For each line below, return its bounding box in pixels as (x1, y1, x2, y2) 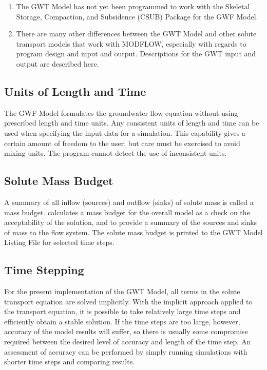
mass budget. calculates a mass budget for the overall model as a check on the (4, 207, 250, 217)
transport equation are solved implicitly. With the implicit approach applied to (4, 296, 253, 306)
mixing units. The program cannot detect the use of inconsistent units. (4, 148, 227, 158)
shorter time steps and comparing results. (4, 356, 135, 367)
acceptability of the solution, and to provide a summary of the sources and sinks (4, 217, 257, 228)
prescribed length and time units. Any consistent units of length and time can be (4, 117, 259, 128)
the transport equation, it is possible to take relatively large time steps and (4, 306, 241, 317)
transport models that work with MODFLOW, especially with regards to (16, 38, 246, 49)
